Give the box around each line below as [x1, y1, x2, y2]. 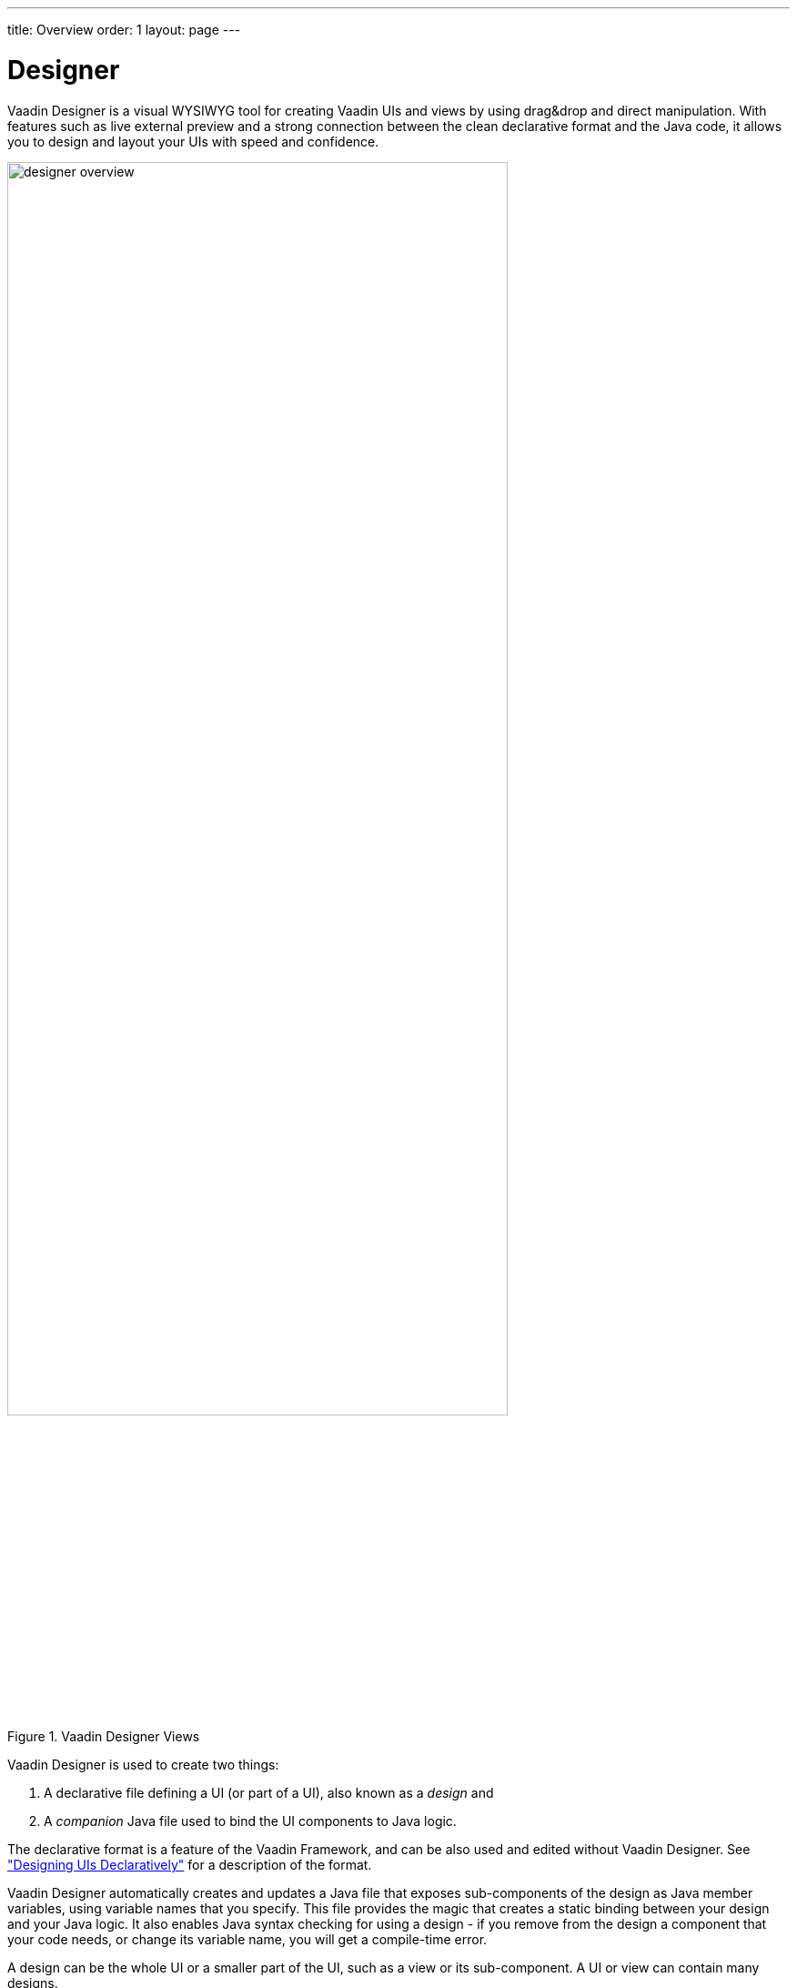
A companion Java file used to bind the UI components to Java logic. [44, 1813, 457, 1830]
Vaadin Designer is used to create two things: [7, 1757, 279, 1773]
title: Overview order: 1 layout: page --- [7, 22, 241, 37]
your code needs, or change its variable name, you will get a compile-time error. [7, 1932, 488, 1948]
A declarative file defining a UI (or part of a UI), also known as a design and [44, 1785, 494, 1801]
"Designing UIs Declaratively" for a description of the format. [7, 1857, 372, 1873]
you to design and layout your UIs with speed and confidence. [7, 133, 379, 149]
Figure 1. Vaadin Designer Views [7, 1729, 200, 1745]
